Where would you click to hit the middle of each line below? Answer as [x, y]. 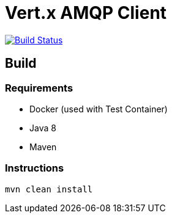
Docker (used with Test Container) [99, 109]
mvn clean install [49, 189]
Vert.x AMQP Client [86, 13]
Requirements [39, 88]
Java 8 [43, 128]
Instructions [35, 168]
